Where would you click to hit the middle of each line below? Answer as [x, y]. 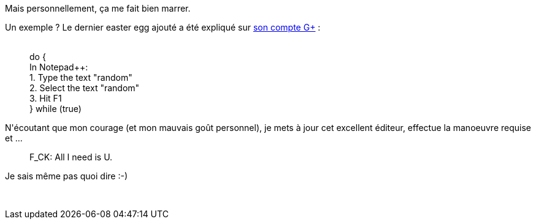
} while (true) [56, 109]
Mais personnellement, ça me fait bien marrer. [98, 8]
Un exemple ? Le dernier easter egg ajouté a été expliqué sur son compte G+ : [163, 27]
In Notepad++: [59, 67]
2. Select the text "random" [85, 88]
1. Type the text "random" [81, 77]
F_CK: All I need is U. [71, 157]
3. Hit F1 [46, 98]
